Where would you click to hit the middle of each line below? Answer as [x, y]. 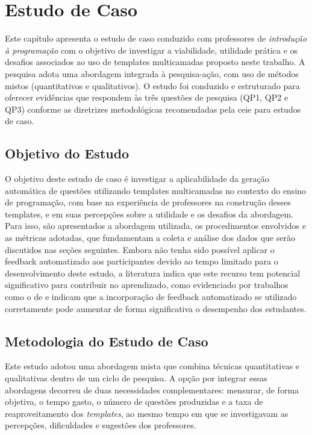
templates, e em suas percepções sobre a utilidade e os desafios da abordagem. [149, 214]
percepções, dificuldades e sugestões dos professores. [101, 425]
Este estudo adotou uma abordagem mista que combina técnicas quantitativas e [152, 366]
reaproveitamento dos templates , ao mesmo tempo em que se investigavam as [147, 413]
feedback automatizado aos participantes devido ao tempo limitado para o [142, 261]
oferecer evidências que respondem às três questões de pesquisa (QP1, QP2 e [147, 97]
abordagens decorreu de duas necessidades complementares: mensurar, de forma [152, 390]
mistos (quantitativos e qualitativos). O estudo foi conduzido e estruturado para [152, 85]
